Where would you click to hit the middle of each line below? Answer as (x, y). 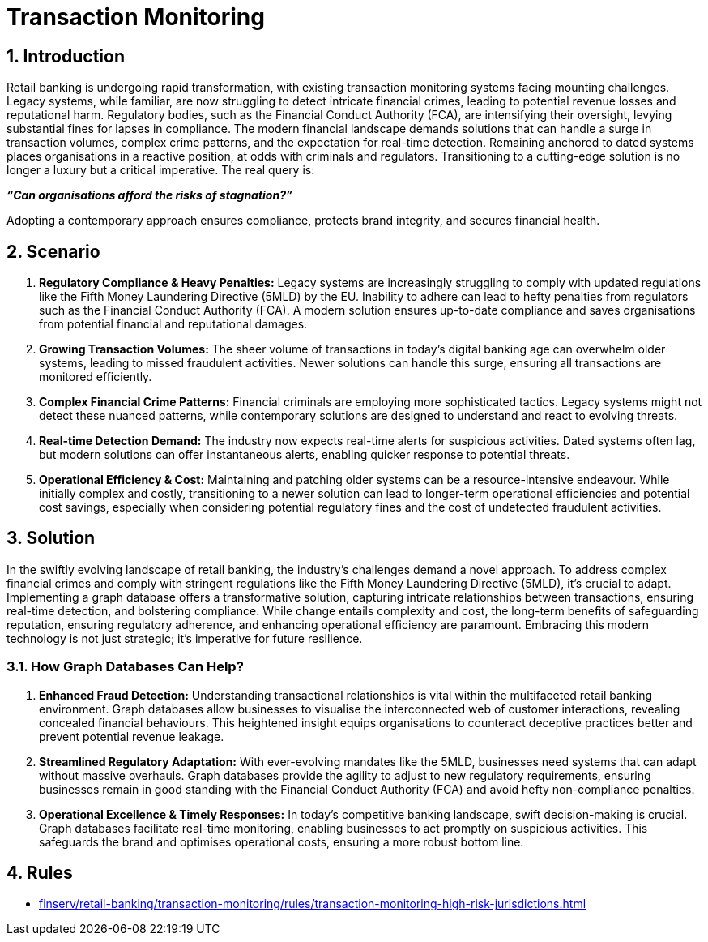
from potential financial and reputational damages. (173, 324)
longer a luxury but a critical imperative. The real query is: (161, 170)
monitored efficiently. (96, 377)
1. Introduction (66, 56)
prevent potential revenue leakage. (132, 736)
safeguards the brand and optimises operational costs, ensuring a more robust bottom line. (281, 841)
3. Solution (51, 538)
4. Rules (40, 873)
